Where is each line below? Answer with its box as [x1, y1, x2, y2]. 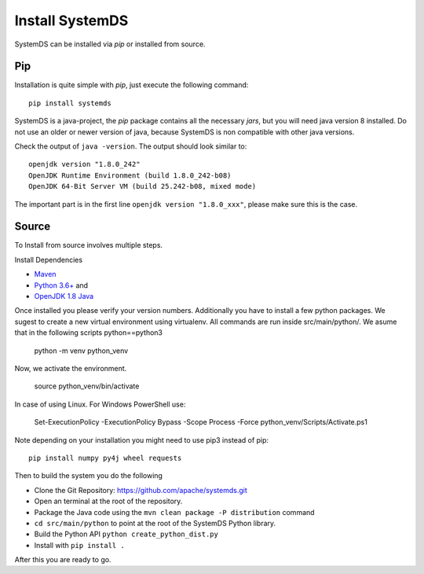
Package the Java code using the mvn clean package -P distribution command [34, 507, 315, 517]
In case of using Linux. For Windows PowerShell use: [14, 399, 186, 409]
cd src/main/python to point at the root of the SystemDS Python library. [34, 518, 276, 528]
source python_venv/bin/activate [34, 381, 140, 391]
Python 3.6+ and [34, 280, 89, 290]
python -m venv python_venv [34, 346, 129, 355]
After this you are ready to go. [14, 555, 111, 565]
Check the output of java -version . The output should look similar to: [14, 142, 247, 151]
